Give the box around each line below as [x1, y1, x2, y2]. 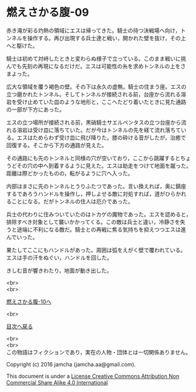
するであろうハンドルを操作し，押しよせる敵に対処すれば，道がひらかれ [6, 190, 186, 198]
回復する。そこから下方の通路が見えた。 [6, 141, 107, 149]
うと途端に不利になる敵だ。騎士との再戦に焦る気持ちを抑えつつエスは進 [6, 225, 186, 233]
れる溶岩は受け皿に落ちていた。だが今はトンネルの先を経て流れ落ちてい [6, 126, 186, 134]
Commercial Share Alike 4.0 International [6, 379, 108, 386]
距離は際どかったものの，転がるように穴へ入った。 [6, 170, 134, 177]
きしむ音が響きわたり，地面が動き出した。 [6, 267, 113, 274]
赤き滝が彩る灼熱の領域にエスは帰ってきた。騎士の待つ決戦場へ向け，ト [6, 27, 186, 34]
